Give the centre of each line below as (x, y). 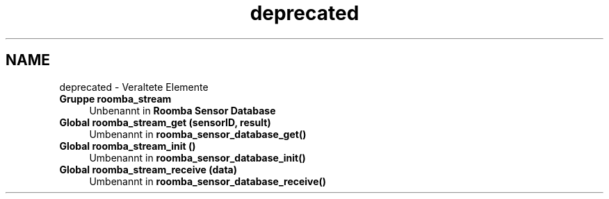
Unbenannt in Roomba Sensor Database (182, 110)
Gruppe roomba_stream (115, 98)
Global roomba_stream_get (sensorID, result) (165, 122)
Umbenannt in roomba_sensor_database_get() (198, 134)
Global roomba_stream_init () (128, 146)
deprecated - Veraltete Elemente (134, 87)
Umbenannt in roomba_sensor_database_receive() (208, 181)
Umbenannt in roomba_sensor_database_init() (197, 157)
